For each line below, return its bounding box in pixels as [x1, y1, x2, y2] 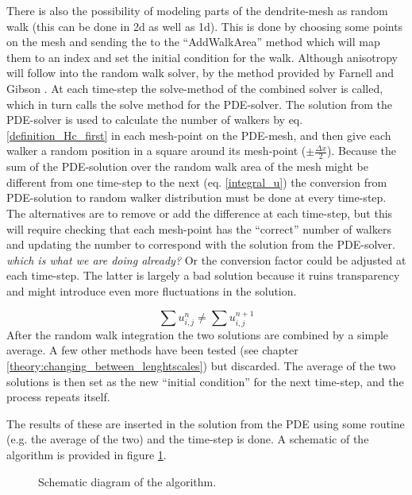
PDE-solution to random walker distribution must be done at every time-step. [6, 189, 387, 206]
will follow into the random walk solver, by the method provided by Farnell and [6, 64, 395, 81]
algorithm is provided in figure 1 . [6, 446, 167, 462]
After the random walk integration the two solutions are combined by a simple [6, 326, 389, 342]
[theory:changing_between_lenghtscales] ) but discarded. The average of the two [6, 357, 396, 373]
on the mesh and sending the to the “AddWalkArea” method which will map [6, 33, 380, 50]
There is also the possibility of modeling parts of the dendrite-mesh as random [6, 2, 388, 18]
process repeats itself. [6, 389, 110, 405]
